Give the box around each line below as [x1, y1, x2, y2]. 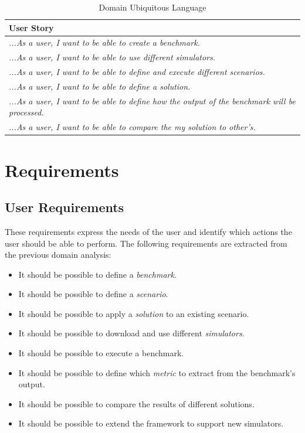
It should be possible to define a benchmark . [18, 268, 177, 280]
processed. [9, 106, 44, 118]
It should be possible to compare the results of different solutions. [18, 397, 255, 410]
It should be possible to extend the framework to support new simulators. [18, 417, 284, 429]
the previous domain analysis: [5, 248, 111, 261]
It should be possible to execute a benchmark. [18, 347, 184, 359]
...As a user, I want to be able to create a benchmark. [9, 36, 200, 49]
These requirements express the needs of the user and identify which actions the [5, 225, 292, 237]
